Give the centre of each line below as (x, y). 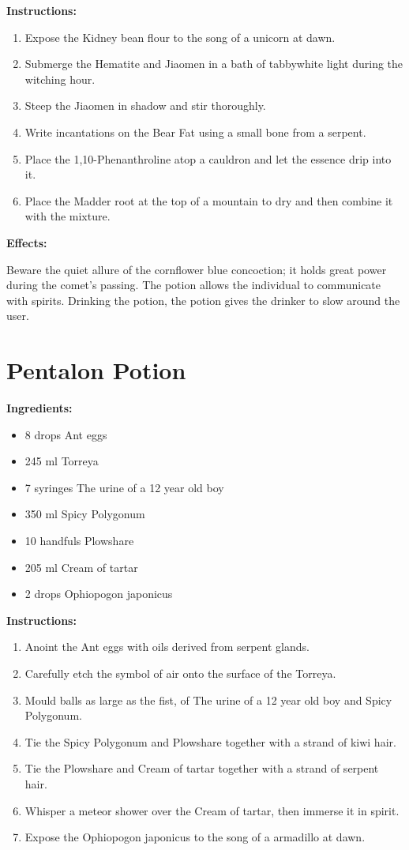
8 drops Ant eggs (66, 434)
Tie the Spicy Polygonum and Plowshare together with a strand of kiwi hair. (210, 741)
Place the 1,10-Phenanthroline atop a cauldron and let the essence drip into (208, 158)
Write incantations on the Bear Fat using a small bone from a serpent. (195, 132)
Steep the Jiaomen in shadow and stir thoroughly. (145, 105)
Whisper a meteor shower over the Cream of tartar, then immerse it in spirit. (212, 810)
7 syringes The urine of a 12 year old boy (124, 487)
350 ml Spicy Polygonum (85, 514)
